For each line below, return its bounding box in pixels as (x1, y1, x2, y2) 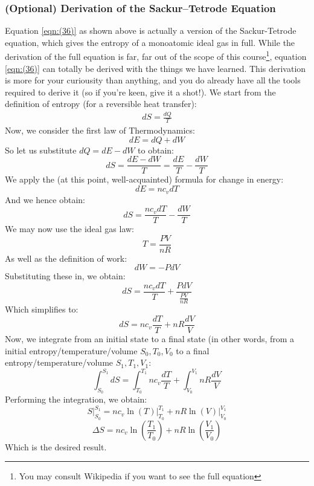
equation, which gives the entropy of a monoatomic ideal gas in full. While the (5, 36, 295, 48)
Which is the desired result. (5, 440, 107, 453)
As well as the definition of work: (5, 251, 127, 264)
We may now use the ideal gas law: (5, 222, 135, 235)
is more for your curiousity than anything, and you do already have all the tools (5, 74, 301, 86)
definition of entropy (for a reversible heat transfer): (5, 97, 197, 110)
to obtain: (138, 143, 174, 156)
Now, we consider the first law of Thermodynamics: (5, 124, 195, 137)
